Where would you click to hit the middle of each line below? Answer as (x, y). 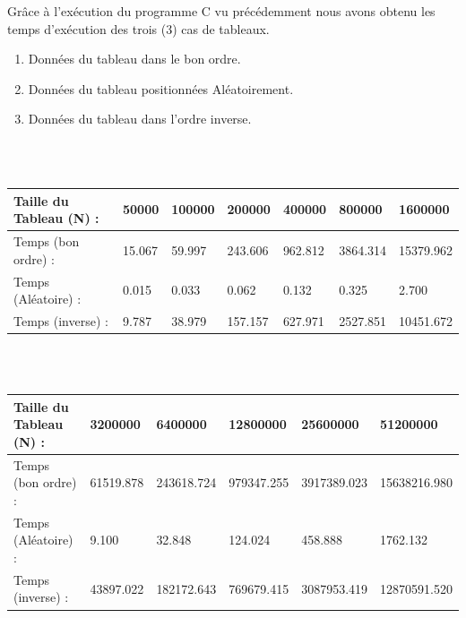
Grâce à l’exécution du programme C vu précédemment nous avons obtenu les (221, 11)
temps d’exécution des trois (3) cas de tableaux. (138, 28)
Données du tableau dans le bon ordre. (134, 59)
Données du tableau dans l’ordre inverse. (140, 119)
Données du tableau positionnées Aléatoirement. (161, 88)
